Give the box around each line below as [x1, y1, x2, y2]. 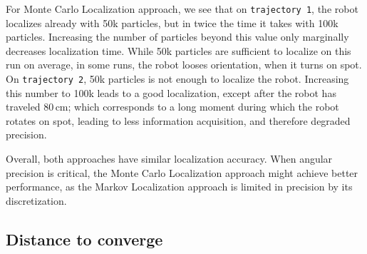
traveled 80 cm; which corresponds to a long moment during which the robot [6, 99, 339, 114]
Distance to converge [6, 228, 163, 250]
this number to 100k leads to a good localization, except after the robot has [6, 85, 336, 100]
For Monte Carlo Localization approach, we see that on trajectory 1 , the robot [6, 1, 358, 16]
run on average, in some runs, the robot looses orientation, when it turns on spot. [6, 57, 362, 72]
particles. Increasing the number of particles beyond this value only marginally [6, 29, 349, 44]
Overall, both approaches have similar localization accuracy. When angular [6, 151, 333, 166]
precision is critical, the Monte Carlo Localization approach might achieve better [6, 165, 358, 180]
